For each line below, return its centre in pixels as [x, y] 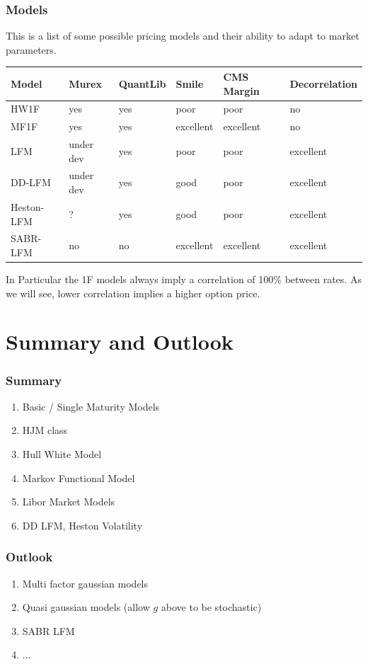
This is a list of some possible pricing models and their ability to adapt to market [183, 36]
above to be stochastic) [211, 607]
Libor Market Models [69, 502]
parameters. [31, 49]
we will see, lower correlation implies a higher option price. [133, 293]
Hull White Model [62, 454]
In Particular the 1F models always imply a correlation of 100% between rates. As [184, 279]
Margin [241, 90]
